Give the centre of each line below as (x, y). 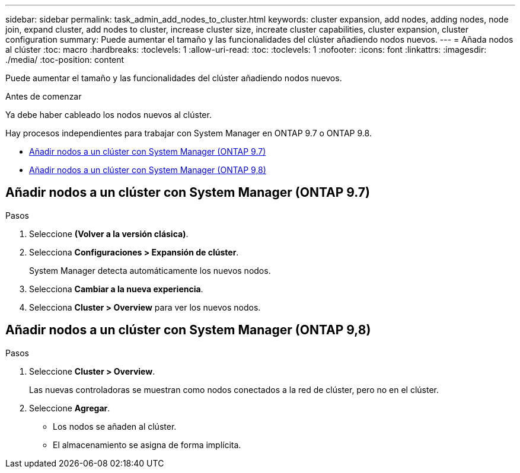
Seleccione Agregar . (70, 408)
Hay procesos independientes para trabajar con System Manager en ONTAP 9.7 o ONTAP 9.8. (189, 133)
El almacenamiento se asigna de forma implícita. (147, 445)
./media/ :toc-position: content (65, 60)
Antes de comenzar (44, 96)
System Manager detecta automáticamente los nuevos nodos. (150, 270)
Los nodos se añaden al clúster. (115, 426)
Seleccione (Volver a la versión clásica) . (109, 234)
